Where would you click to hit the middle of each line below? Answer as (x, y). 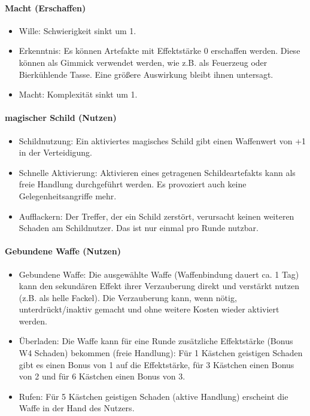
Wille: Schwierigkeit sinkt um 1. (77, 30)
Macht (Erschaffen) (45, 7)
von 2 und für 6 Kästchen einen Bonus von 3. (102, 376)
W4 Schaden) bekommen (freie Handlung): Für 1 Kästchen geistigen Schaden (161, 353)
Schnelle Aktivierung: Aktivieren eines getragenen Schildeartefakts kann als (157, 172)
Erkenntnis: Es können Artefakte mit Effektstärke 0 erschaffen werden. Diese (159, 51)
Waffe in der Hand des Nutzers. (77, 408)
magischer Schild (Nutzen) (61, 118)
